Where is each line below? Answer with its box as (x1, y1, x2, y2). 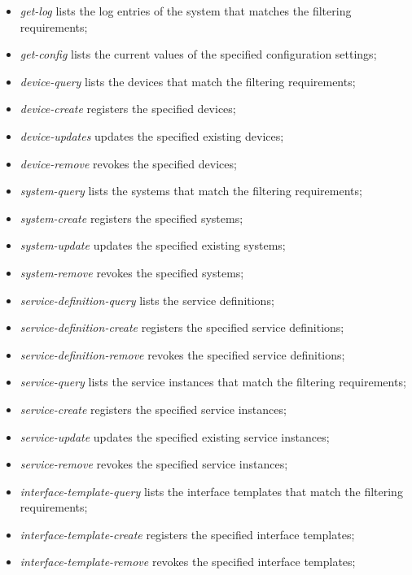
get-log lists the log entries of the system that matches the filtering (20, 2, 352, 19)
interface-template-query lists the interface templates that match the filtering (20, 482, 403, 499)
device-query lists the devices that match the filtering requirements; (20, 72, 356, 89)
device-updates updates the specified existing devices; (20, 127, 284, 144)
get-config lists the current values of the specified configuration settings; (20, 46, 377, 63)
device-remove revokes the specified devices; (20, 155, 237, 172)
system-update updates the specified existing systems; (20, 237, 286, 254)
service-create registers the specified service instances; (20, 400, 287, 417)
